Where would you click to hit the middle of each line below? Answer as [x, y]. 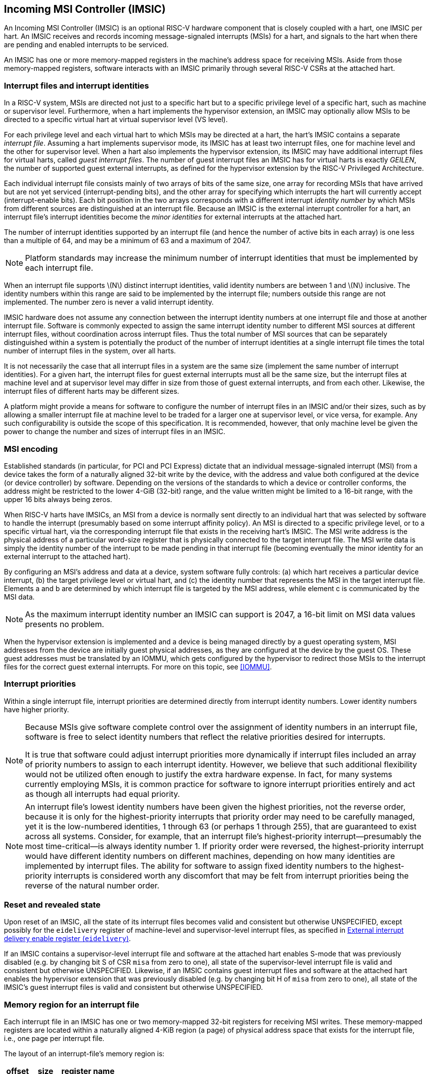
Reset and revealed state [52, 905]
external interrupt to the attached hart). [67, 556]
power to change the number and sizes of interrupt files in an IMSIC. [115, 432]
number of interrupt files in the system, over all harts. [90, 351]
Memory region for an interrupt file [72, 1004]
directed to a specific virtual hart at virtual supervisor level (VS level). [116, 120]
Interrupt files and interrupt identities [77, 85]
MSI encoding [31, 449]
